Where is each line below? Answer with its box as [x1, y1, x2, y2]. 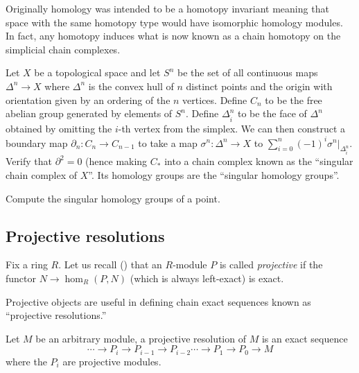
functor [6, 271, 37, 286]
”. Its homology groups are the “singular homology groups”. [88, 168, 340, 182]
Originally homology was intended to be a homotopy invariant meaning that [6, 1, 329, 15]
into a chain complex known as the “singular [164, 154, 353, 168]
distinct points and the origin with [186, 78, 333, 93]
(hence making [85, 154, 148, 168]
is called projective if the [219, 257, 323, 272]
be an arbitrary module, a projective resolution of [35, 331, 246, 345]
